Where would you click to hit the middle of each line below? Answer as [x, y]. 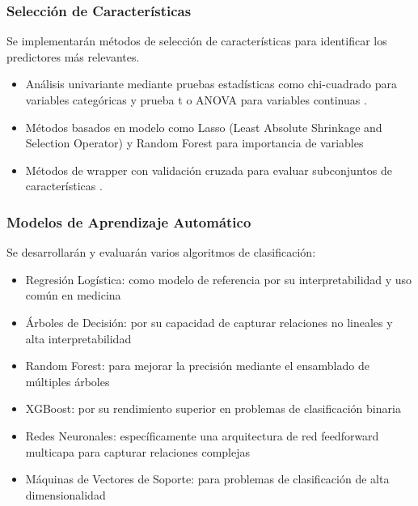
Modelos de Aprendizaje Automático [129, 221]
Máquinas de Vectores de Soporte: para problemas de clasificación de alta [207, 479]
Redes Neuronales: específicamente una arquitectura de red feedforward [202, 435]
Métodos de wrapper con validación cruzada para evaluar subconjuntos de [209, 170]
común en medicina [73, 295]
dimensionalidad [65, 494]
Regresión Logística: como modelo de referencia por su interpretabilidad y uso [219, 279]
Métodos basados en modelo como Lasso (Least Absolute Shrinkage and [204, 127]
